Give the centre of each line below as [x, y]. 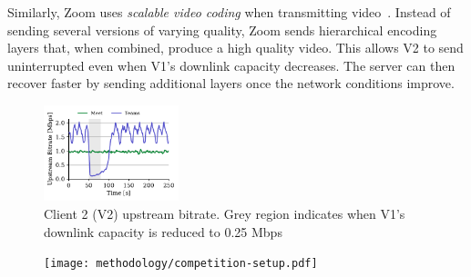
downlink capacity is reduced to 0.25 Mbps [163, 231]
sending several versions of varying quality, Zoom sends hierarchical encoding [222, 30]
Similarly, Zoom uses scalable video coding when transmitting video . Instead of [229, 12]
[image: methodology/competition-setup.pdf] [181, 264]
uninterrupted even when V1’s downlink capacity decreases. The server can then [231, 65]
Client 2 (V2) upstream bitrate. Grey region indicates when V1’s [225, 213]
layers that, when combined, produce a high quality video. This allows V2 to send [235, 48]
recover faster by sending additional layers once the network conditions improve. [231, 83]
